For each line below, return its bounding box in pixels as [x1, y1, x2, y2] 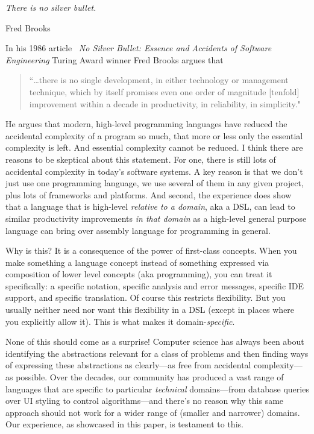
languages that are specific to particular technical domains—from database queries [5, 382, 309, 395]
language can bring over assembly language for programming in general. [5, 224, 271, 236]
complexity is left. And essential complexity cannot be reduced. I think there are [5, 141, 303, 154]
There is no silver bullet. [5, 1, 96, 13]
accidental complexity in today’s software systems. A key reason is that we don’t [5, 165, 303, 177]
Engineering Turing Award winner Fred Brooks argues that [5, 53, 224, 66]
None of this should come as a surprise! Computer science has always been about [5, 335, 304, 348]
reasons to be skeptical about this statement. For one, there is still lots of [5, 153, 276, 165]
